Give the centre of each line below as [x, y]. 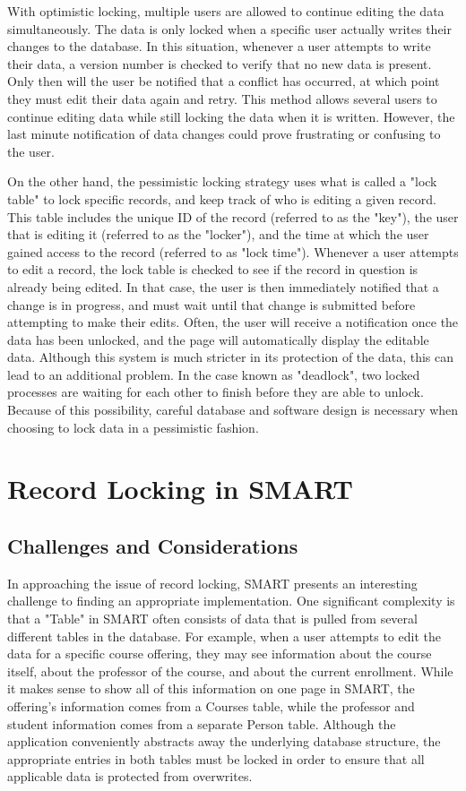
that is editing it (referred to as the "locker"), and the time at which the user [218, 234]
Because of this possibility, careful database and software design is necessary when [233, 410]
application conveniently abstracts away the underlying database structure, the [224, 741]
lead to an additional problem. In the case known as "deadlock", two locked [214, 374]
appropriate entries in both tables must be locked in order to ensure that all [216, 758]
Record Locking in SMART [180, 489]
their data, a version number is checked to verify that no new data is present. [220, 63]
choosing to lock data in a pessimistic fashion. [133, 427]
